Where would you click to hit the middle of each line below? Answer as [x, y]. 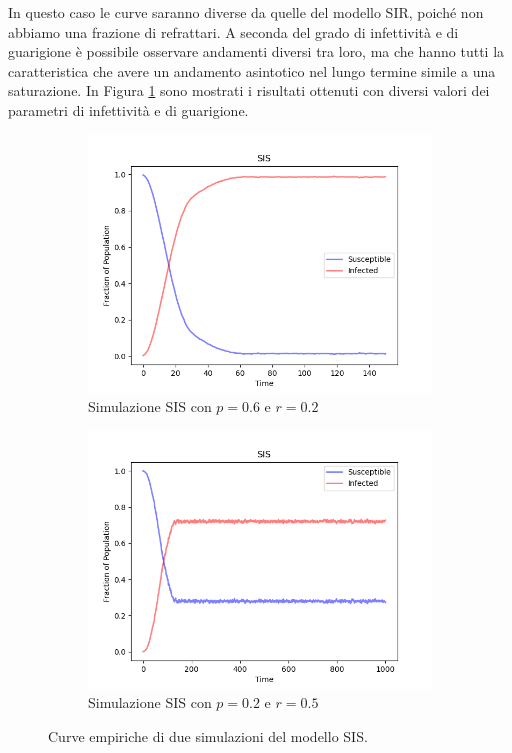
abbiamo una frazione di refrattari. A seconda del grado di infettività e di [233, 31]
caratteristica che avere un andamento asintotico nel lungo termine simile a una [252, 70]
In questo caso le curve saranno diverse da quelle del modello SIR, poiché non [246, 12]
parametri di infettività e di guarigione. [128, 109]
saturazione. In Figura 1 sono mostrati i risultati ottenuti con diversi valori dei [249, 90]
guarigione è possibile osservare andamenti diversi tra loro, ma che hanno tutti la [256, 51]
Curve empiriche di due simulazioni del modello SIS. [208, 735]
